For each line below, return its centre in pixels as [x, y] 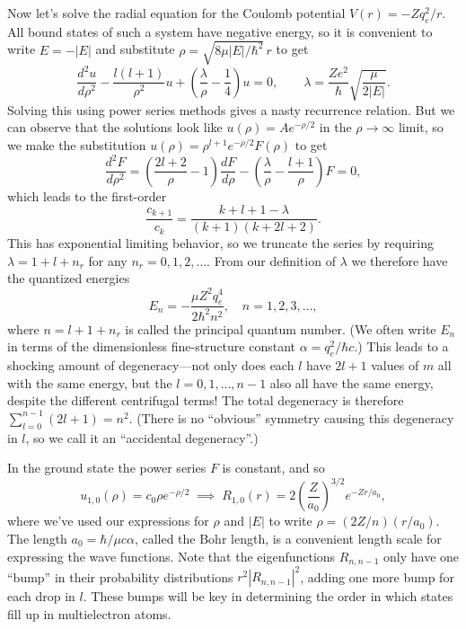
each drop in [41, 596]
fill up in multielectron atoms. [89, 614]
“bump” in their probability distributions [120, 576]
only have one [422, 556]
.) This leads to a [401, 346]
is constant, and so [273, 468]
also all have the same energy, [352, 382]
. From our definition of [271, 260]
